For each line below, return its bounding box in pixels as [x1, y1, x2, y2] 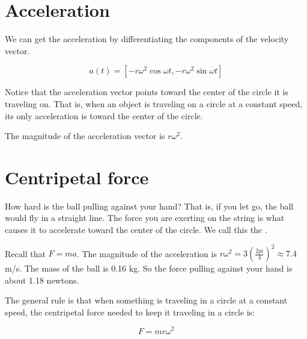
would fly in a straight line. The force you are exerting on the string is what [5, 211, 285, 224]
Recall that [5, 247, 46, 260]
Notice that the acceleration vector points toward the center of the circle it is [5, 86, 289, 98]
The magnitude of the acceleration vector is [5, 129, 165, 142]
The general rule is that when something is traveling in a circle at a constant [5, 294, 288, 306]
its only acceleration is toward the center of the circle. [5, 109, 203, 122]
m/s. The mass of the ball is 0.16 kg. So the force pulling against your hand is [5, 262, 293, 275]
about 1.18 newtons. [5, 273, 79, 286]
